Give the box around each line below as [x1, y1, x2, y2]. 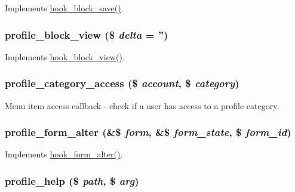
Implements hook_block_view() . [5, 50, 125, 63]
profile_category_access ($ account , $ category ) [5, 76, 239, 91]
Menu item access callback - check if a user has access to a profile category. [5, 99, 279, 112]
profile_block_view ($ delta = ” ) [5, 27, 168, 42]
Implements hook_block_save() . [5, 2, 124, 14]
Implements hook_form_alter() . [5, 148, 123, 160]
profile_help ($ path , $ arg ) [5, 173, 139, 188]
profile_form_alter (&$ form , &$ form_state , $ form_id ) [5, 125, 291, 140]
